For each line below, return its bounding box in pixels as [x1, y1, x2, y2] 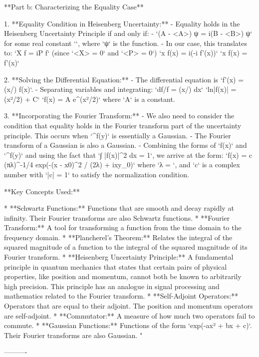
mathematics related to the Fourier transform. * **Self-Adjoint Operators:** [4, 291, 239, 301]
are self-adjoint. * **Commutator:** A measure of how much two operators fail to [4, 310, 255, 321]
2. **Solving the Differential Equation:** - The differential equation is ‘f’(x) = [4, 74, 244, 84]
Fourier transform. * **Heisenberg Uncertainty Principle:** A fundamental [4, 252, 234, 262]
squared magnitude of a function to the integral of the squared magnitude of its [4, 242, 248, 252]
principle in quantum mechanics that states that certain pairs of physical [4, 261, 227, 272]
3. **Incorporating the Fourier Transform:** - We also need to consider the [4, 110, 235, 121]
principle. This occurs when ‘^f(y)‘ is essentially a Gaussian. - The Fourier [4, 130, 231, 140]
